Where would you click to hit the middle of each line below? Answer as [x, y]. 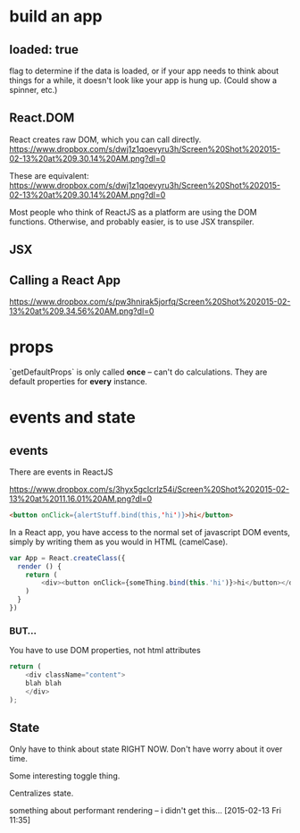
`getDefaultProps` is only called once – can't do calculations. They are [138, 372]
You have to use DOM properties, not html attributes [105, 651]
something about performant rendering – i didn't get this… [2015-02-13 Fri [145, 811]
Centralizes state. [42, 794]
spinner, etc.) [33, 90]
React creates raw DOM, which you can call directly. [105, 139]
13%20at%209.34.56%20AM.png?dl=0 [82, 311]
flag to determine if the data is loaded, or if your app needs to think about [144, 71]
